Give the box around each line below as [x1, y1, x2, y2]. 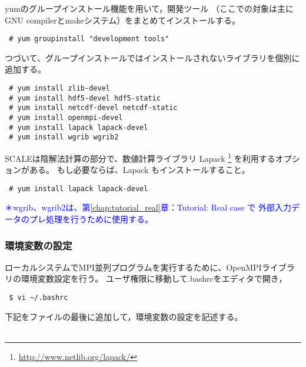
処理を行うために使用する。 [45, 213, 153, 225]
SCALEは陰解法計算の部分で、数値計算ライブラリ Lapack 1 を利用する [5, 150, 275, 164]
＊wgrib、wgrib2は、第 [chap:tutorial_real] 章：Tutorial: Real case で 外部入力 [5, 201, 292, 213]
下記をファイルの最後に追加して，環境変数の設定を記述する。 [5, 310, 243, 322]
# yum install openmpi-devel [9, 114, 123, 122]
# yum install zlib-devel [9, 84, 110, 93]
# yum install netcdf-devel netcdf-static [9, 104, 178, 112]
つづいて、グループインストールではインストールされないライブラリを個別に [5, 51, 300, 64]
